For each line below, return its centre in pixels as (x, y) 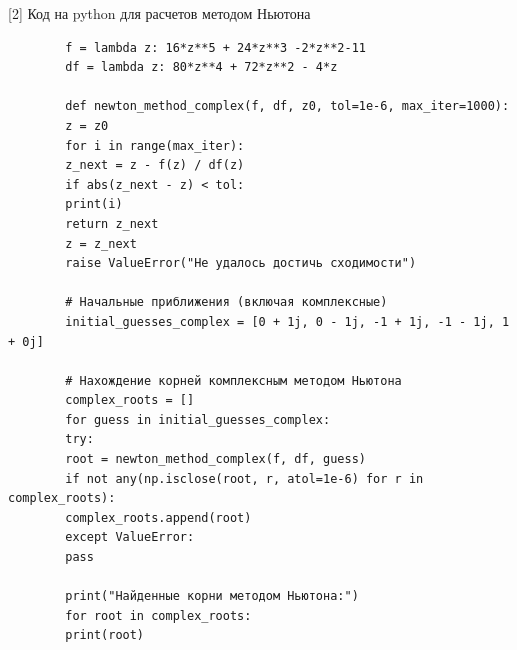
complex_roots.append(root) (158, 517)
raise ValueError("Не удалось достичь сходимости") (241, 263)
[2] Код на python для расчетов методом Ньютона (159, 13)
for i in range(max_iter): (155, 145)
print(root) (105, 635)
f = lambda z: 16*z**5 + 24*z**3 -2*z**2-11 (215, 47)
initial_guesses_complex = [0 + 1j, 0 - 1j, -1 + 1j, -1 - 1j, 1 (287, 321)
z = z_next (101, 243)
